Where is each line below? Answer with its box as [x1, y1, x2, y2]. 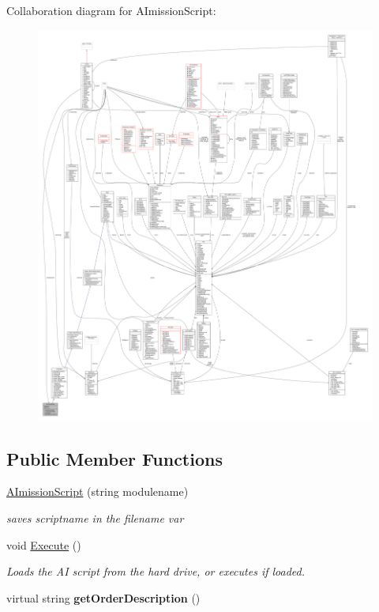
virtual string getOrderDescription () [6, 589, 201, 606]
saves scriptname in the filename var [6, 509, 184, 526]
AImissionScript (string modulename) [6, 483, 189, 500]
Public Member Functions [6, 446, 223, 470]
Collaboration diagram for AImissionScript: [6, 2, 216, 18]
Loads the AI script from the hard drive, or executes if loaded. [6, 563, 306, 580]
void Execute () [6, 536, 81, 553]
